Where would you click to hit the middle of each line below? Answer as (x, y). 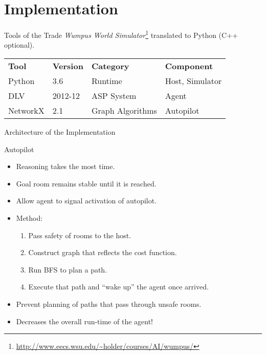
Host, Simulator (193, 80)
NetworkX (26, 110)
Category (110, 66)
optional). (19, 45)
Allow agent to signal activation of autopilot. (86, 201)
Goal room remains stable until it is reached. (86, 183)
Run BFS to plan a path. (68, 269)
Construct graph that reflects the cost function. (103, 252)
